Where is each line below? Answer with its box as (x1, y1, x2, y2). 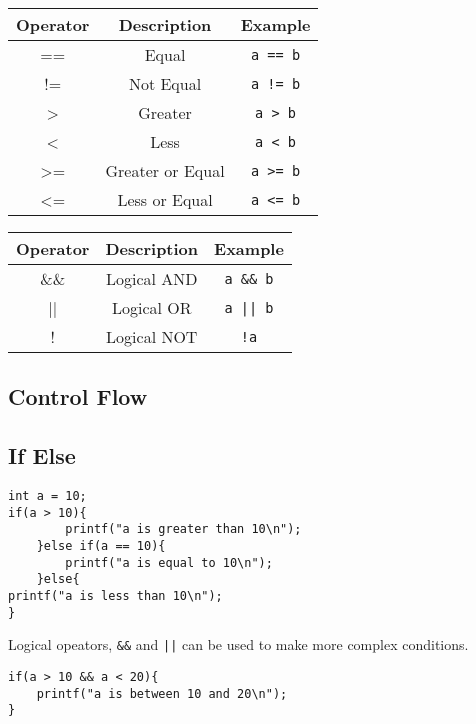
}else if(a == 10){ (36, 538, 166, 553)
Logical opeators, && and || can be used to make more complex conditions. (8, 634, 469, 655)
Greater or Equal (105, 159, 225, 182)
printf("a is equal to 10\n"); (65, 555, 273, 570)
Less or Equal (117, 188, 213, 211)
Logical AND (105, 267, 198, 290)
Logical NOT (106, 325, 198, 348)
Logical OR (111, 296, 192, 319)
